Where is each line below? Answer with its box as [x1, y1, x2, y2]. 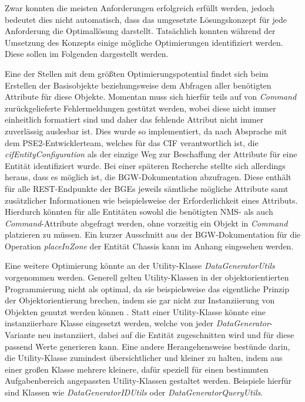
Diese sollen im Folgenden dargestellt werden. [5, 48, 169, 60]
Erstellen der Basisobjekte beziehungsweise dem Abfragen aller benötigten [5, 79, 272, 91]
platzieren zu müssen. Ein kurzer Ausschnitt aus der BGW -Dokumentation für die [5, 228, 301, 241]
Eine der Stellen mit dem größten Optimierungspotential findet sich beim [5, 67, 269, 79]
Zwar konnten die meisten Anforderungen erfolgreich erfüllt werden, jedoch [5, 2, 274, 13]
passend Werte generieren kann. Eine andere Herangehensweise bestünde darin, [5, 340, 290, 352]
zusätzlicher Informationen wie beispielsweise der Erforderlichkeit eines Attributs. [5, 194, 298, 206]
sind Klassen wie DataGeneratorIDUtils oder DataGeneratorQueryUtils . [5, 386, 263, 398]
